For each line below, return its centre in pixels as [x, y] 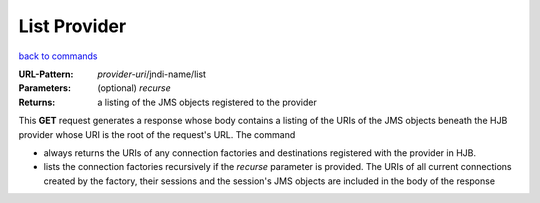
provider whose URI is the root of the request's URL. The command [157, 134]
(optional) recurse [134, 88]
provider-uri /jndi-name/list [152, 74]
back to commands [58, 56]
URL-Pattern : [46, 74]
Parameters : [45, 88]
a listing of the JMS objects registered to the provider [207, 102]
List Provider [72, 26]
